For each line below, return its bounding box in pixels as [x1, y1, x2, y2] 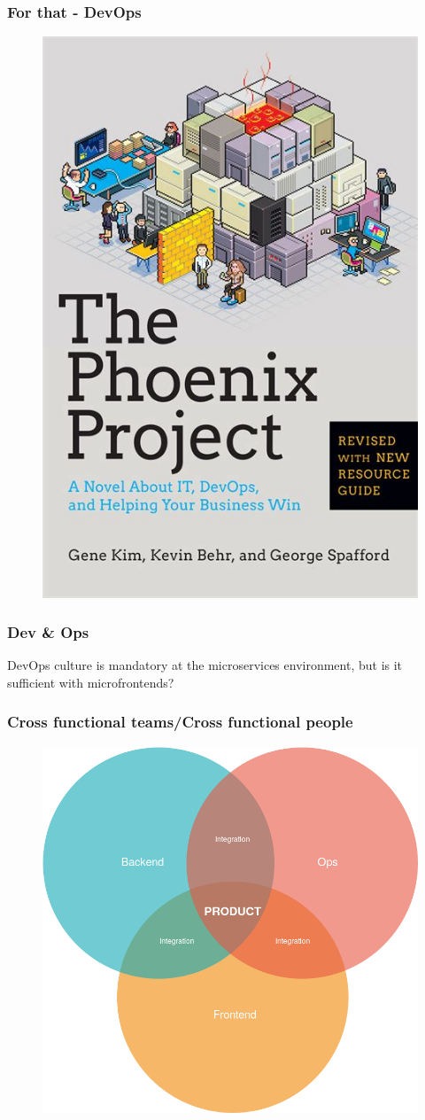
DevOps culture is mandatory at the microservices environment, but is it [7, 656, 403, 674]
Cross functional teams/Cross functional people [7, 711, 353, 733]
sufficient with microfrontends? [7, 673, 174, 691]
